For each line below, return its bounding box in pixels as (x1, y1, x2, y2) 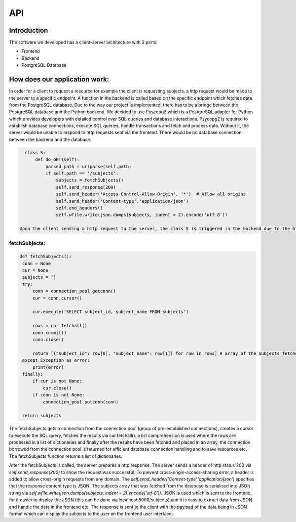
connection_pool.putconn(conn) (42, 399, 118, 405)
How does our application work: (9, 75, 110, 84)
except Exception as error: (22, 357, 90, 363)
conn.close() (32, 337, 64, 342)
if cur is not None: (32, 378, 82, 384)
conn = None (22, 261, 51, 266)
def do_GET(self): (35, 157, 80, 163)
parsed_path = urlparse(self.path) (45, 164, 132, 169)
